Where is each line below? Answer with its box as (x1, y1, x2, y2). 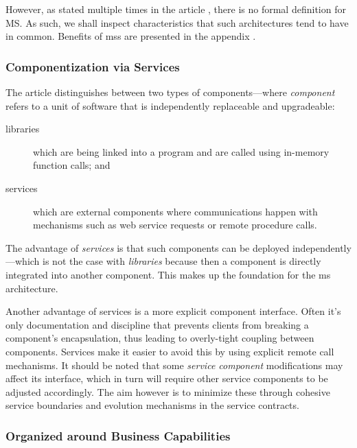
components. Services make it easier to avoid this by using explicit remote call (5, 344, 334, 358)
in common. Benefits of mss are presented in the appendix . (5, 29, 256, 43)
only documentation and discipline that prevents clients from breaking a (5, 317, 309, 331)
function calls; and (33, 158, 111, 172)
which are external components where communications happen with (33, 204, 318, 218)
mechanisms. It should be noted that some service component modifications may (5, 357, 343, 372)
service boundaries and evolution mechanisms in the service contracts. (5, 398, 299, 412)
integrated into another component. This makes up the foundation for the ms (5, 267, 331, 281)
